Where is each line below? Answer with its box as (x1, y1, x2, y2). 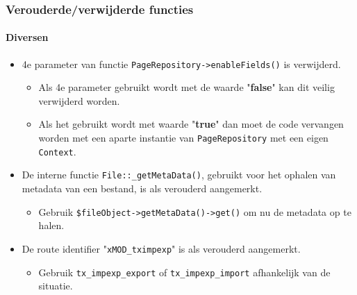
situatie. (38, 278, 73, 293)
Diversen (6, 30, 49, 44)
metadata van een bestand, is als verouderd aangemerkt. (22, 181, 263, 196)
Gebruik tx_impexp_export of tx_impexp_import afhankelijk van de (38, 264, 331, 279)
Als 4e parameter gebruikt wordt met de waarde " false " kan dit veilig (38, 80, 335, 94)
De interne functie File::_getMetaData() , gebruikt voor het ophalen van (22, 167, 336, 182)
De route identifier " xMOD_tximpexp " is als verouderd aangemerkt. (22, 241, 301, 255)
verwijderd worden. (38, 93, 120, 108)
